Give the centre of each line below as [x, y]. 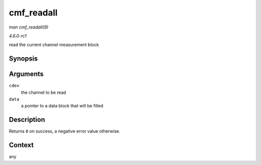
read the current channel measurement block [54, 45]
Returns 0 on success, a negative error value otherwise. [65, 131]
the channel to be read [43, 92]
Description [27, 120]
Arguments [26, 74]
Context [21, 145]
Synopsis [23, 59]
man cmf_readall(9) [29, 27]
